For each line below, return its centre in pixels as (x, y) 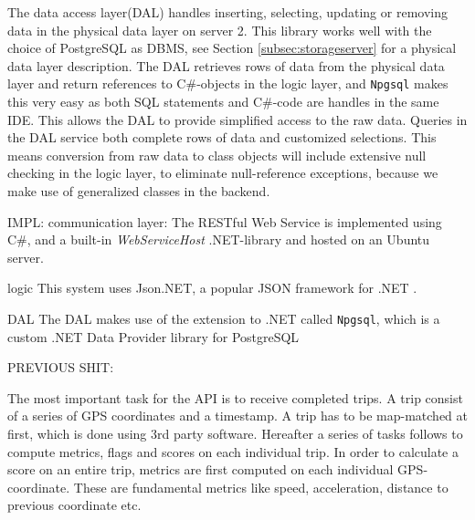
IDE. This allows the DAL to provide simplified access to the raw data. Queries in (237, 119)
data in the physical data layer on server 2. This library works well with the (220, 30)
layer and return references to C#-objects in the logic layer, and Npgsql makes (228, 83)
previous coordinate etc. (74, 505)
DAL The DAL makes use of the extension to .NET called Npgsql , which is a (224, 318)
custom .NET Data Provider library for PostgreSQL (153, 336)
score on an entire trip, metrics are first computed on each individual (201, 469)
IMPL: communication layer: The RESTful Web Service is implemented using (225, 221)
